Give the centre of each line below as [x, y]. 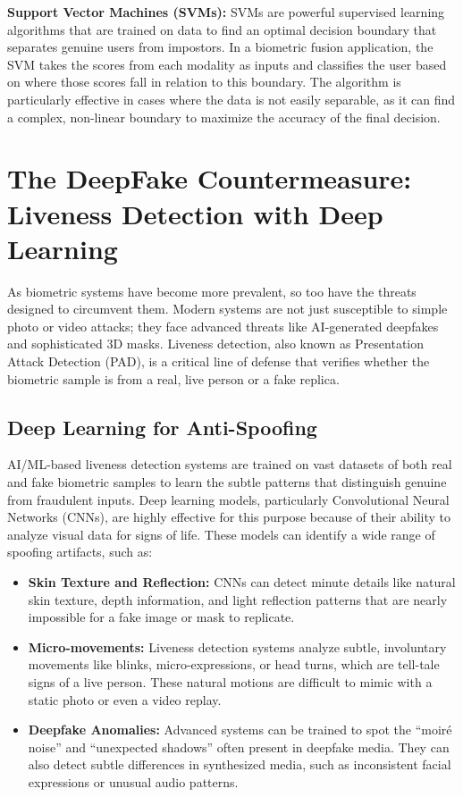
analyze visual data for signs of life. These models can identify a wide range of [221, 534]
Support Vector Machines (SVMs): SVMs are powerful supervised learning [226, 12]
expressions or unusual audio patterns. [133, 781]
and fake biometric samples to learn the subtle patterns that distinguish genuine [227, 482]
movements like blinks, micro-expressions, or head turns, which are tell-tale [234, 664]
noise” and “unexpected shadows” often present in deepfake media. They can [239, 747]
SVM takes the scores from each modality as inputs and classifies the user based [227, 64]
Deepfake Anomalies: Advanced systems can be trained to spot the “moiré [240, 730]
